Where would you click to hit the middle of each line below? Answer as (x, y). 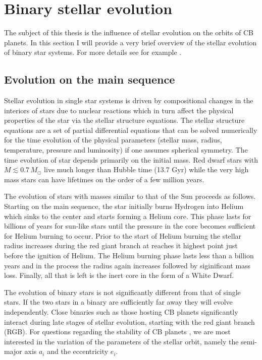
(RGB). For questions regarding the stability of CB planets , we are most (117, 332)
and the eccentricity (78, 351)
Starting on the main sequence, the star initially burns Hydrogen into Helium (124, 206)
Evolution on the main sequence (90, 79)
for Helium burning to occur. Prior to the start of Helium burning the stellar (123, 235)
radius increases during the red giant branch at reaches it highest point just (121, 245)
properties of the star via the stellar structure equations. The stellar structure (124, 120)
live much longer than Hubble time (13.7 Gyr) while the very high (146, 169)
